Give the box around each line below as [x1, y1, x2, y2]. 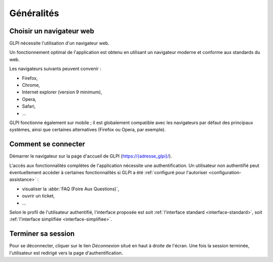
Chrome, [22, 82, 40, 88]
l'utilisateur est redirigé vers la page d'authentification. [9, 250, 123, 256]
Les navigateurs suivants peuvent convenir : [9, 66, 101, 72]
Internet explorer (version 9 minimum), [22, 89, 102, 95]
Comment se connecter [9, 140, 85, 148]
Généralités [9, 8, 59, 19]
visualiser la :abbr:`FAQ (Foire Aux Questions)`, [22, 186, 119, 192]
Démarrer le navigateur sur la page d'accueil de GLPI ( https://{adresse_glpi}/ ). [9, 153, 172, 159]
